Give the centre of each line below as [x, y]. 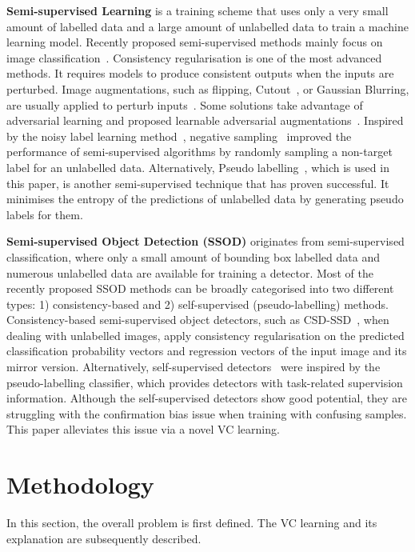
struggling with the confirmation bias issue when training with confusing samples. [207, 413]
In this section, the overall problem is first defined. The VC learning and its [192, 523]
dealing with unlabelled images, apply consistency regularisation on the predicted [206, 335]
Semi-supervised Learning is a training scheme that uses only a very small [198, 10]
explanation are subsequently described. [104, 538]
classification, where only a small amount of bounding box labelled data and [193, 256]
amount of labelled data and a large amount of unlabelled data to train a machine [207, 26]
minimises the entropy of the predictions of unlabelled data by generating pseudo [205, 199]
